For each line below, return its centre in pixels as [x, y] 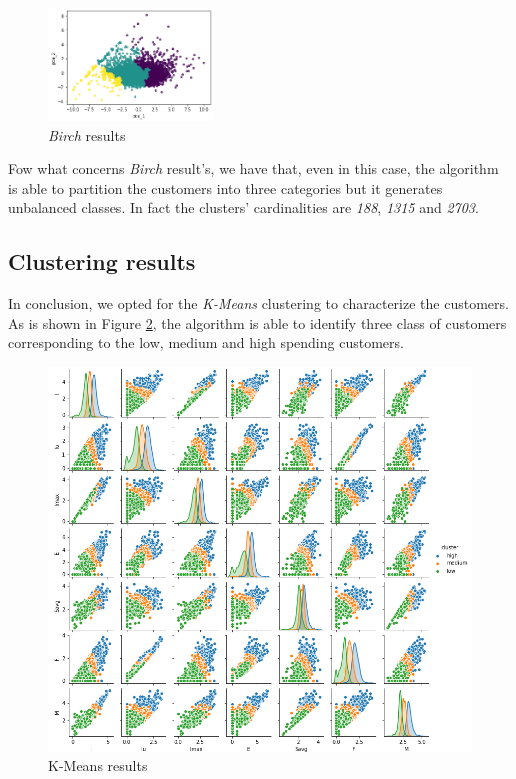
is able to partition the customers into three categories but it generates [225, 187]
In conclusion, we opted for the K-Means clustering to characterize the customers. [258, 303]
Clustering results [102, 261]
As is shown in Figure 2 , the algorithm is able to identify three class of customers [257, 322]
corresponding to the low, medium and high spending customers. [206, 342]
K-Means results [98, 765]
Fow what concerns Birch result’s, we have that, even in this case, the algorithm [253, 168]
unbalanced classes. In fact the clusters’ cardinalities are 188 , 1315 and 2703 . [243, 207]
